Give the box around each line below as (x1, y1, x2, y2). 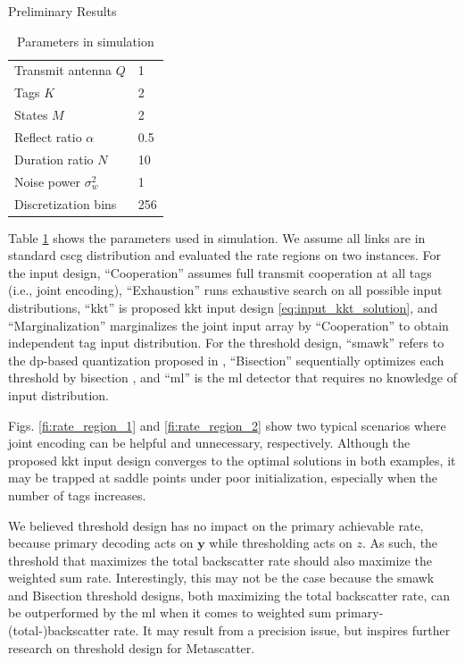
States (14, 105, 48, 124)
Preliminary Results (8, 2, 117, 20)
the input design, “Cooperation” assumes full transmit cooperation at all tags (8, 263, 432, 281)
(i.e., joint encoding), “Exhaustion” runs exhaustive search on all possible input (8, 281, 443, 299)
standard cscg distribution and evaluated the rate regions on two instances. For (8, 246, 442, 264)
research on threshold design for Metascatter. (8, 638, 255, 657)
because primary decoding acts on (8, 533, 194, 552)
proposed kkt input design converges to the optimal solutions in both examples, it (8, 450, 456, 469)
